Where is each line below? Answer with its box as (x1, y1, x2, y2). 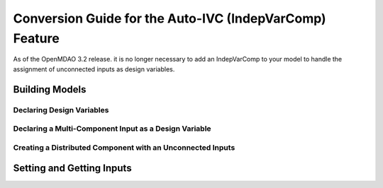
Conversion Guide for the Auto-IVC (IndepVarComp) (13, 11, 326, 26)
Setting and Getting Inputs (13, 163, 132, 175)
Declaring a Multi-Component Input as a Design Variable (13, 124, 212, 134)
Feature (13, 30, 60, 46)
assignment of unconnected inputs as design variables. (13, 64, 175, 74)
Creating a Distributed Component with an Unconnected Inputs (13, 142, 235, 152)
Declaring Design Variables (13, 105, 109, 114)
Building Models (13, 83, 87, 95)
